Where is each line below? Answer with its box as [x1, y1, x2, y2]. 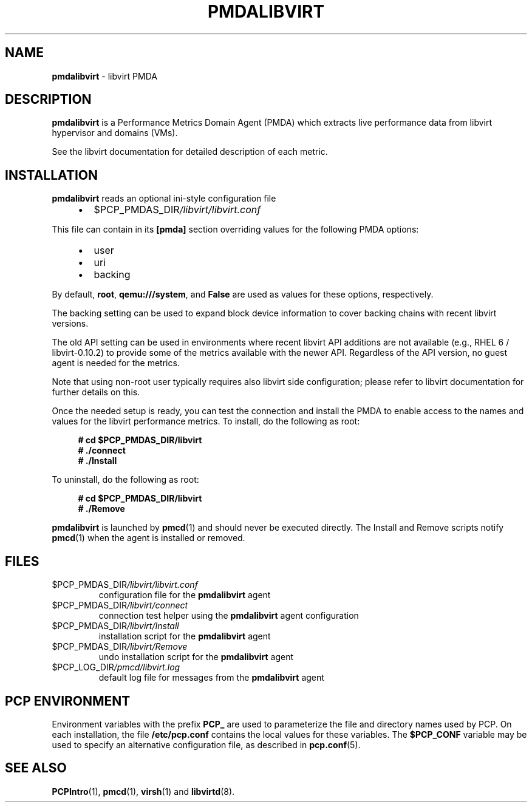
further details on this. [52, 387, 140, 398]
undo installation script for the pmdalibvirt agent [98, 652, 294, 662]
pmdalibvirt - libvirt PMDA [52, 70, 157, 81]
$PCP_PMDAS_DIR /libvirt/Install [52, 621, 179, 632]
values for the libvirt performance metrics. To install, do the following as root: [52, 416, 360, 427]
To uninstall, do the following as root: [52, 474, 199, 485]
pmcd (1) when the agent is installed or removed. [52, 533, 245, 543]
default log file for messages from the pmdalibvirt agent [98, 672, 324, 683]
